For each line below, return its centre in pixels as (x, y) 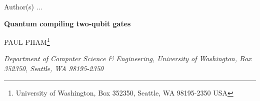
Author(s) (19, 6)
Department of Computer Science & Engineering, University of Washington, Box (128, 58)
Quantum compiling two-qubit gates (67, 23)
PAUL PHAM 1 (27, 41)
